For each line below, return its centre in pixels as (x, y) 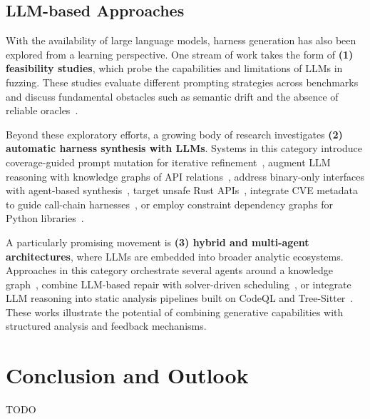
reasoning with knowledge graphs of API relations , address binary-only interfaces (185, 176)
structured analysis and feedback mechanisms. (106, 326)
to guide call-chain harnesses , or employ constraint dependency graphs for (170, 204)
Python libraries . (45, 218)
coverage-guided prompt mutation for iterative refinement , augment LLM (168, 162)
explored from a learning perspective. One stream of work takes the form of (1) (180, 54)
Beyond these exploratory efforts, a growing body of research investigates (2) (174, 134)
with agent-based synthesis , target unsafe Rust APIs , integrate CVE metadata (182, 190)
